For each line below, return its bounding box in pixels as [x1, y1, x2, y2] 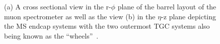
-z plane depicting [161, 11, 216, 21]
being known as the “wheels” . [4, 30, 99, 41]
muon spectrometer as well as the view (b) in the [4, 11, 156, 21]
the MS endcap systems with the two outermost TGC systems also [4, 21, 210, 31]
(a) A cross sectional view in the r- [4, 1, 111, 11]
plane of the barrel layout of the [117, 1, 216, 11]
